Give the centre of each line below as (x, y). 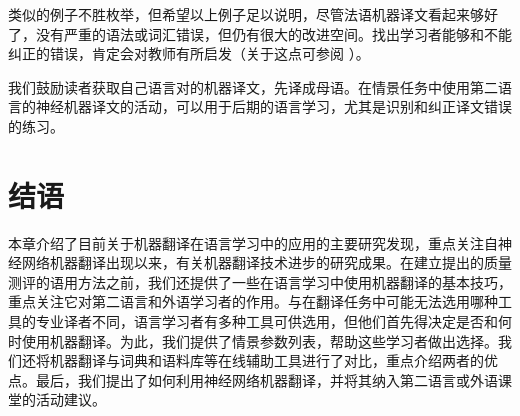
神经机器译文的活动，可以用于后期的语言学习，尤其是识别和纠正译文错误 (273, 106)
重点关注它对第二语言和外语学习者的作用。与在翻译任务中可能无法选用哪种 (253, 301)
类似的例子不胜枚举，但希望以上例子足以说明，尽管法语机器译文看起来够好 (253, 14)
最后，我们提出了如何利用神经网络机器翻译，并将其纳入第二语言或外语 (266, 379)
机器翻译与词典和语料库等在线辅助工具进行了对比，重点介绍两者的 (266, 360)
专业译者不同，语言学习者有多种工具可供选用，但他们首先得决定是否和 (266, 321)
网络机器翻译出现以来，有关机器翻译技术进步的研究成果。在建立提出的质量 (266, 262)
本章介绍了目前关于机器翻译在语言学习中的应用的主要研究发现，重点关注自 (253, 242)
